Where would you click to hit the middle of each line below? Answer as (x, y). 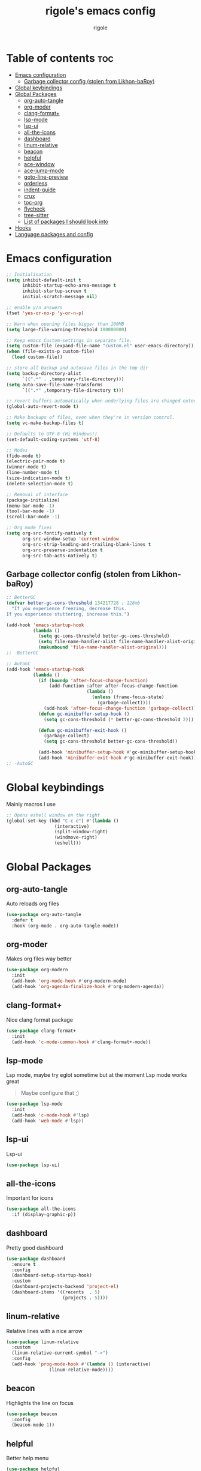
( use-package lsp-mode (34, 1104)
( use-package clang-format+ (41, 1031)
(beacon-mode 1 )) (33, 1425)
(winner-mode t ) (26, 467)
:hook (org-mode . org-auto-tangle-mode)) (65, 926)
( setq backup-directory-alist (44, 373)
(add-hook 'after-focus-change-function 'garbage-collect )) (120, 708)
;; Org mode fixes (29, 528)
